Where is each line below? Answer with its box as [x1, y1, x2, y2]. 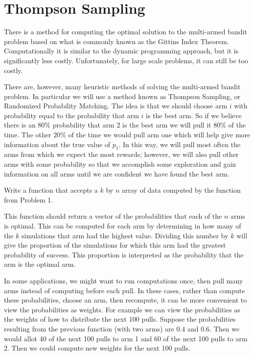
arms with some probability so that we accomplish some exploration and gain [4, 159, 236, 169]
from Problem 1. [4, 194, 53, 204]
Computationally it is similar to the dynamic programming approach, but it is [4, 46, 239, 56]
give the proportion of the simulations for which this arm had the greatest [4, 240, 226, 250]
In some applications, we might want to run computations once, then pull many [4, 275, 243, 285]
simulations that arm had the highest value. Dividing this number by [22, 230, 229, 240]
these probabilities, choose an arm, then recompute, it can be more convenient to [4, 295, 247, 305]
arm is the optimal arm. [4, 259, 76, 269]
